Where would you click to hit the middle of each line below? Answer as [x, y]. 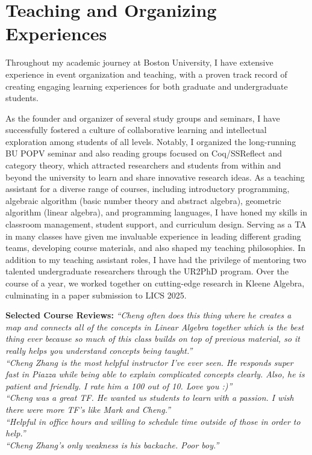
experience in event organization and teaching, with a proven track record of [146, 74]
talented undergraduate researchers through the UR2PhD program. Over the [147, 271]
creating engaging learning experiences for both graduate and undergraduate [147, 86]
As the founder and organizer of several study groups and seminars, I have [143, 118]
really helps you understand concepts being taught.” [99, 350]
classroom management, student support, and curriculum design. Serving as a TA [156, 224]
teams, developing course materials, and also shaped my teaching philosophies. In [155, 248]
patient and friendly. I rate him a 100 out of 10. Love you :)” [119, 385]
